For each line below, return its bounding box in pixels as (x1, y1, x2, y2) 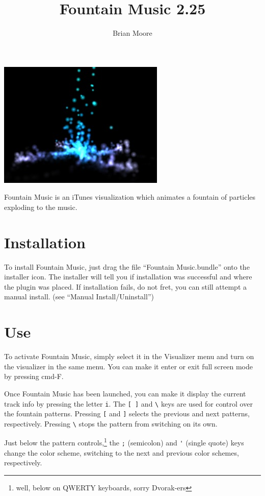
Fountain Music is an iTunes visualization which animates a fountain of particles (4, 192, 256, 202)
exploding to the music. (4, 201, 77, 212)
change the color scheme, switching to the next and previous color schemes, (4, 447, 239, 458)
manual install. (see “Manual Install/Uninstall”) (4, 291, 154, 302)
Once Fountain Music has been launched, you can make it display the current (4, 388, 246, 398)
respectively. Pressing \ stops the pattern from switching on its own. (4, 418, 218, 429)
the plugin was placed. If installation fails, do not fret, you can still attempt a (4, 281, 247, 292)
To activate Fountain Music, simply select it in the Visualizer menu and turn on (4, 351, 254, 362)
